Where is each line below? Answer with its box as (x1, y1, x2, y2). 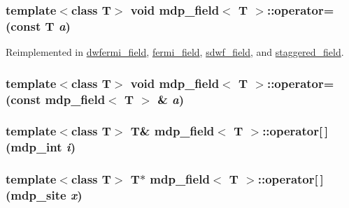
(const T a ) (6, 17, 71, 34)
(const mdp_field (6, 90, 106, 107)
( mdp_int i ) (6, 138, 76, 156)
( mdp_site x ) (6, 186, 83, 204)
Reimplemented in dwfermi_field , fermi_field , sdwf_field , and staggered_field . (6, 45, 344, 59)
